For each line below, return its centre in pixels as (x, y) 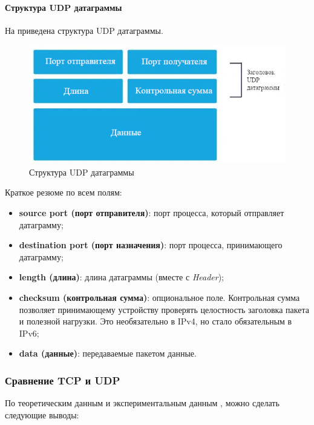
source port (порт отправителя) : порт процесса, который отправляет (152, 213)
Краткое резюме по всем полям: (64, 192)
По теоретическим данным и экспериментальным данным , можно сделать (142, 403)
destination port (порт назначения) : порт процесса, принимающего (151, 245)
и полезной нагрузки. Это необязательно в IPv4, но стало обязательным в (155, 321)
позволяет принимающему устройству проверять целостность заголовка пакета (164, 309)
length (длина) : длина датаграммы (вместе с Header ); (122, 277)
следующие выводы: (42, 414)
